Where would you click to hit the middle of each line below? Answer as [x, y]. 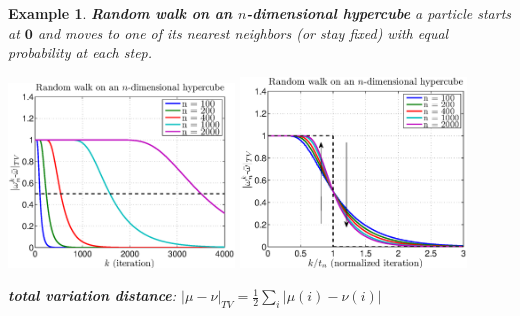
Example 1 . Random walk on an [120, 13]
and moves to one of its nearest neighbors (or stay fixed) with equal [243, 32]
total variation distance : [92, 295]
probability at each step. [80, 52]
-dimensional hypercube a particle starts [379, 13]
